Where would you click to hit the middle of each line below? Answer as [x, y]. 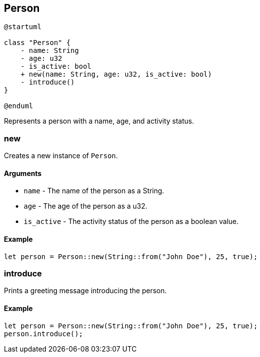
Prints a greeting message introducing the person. [85, 291]
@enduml [19, 106]
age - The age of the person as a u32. [86, 206]
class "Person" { [37, 43]
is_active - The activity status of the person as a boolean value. [131, 222]
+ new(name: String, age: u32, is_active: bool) [116, 74]
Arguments [23, 173]
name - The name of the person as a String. [94, 191]
